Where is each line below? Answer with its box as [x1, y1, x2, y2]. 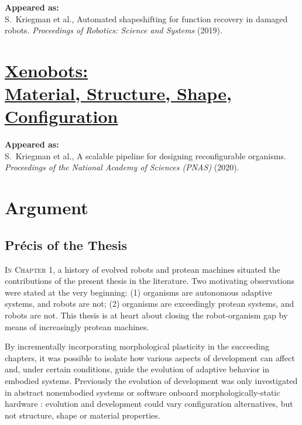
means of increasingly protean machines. [5, 320, 149, 333]
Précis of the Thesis [5, 235, 127, 253]
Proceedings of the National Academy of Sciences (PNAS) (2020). [5, 161, 239, 173]
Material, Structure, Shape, [5, 81, 232, 105]
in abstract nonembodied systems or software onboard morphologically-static [5, 386, 280, 398]
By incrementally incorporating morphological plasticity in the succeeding [5, 340, 270, 352]
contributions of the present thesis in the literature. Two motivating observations [5, 275, 294, 287]
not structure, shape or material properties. [5, 409, 160, 421]
